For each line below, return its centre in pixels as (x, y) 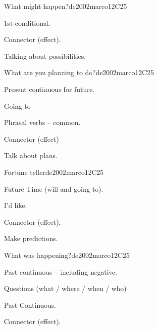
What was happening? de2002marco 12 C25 (67, 255)
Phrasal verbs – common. (42, 122)
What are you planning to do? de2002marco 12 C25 (79, 72)
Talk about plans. (31, 155)
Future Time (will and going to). (54, 188)
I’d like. (16, 205)
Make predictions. (31, 238)
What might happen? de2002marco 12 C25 (66, 6)
